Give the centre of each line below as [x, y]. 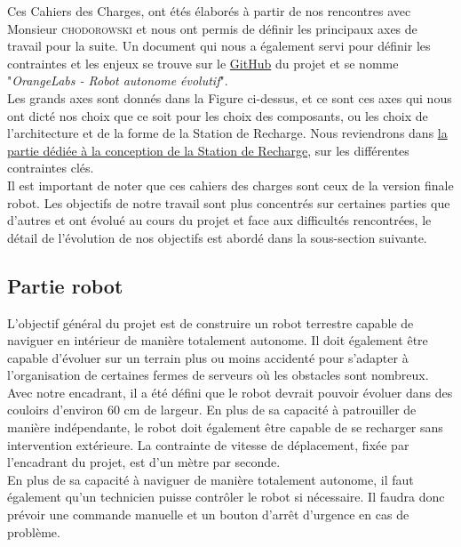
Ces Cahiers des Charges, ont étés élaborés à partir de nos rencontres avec [209, 11]
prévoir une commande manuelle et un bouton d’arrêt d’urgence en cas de [208, 515]
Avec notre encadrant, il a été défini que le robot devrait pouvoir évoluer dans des [230, 392]
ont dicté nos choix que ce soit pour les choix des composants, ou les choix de [218, 115]
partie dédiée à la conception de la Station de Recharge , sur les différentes [208, 150]
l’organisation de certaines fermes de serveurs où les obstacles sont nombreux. [218, 375]
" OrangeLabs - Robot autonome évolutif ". [118, 80]
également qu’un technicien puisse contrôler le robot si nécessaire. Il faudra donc [226, 497]
